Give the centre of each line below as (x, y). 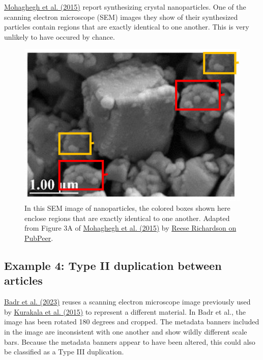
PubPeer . (39, 238)
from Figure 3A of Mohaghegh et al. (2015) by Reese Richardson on (130, 228)
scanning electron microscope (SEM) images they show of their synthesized (121, 17)
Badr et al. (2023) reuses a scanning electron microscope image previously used (127, 302)
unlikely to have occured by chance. (60, 36)
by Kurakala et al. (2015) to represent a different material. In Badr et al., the (125, 311)
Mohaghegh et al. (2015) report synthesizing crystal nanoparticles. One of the (125, 7)
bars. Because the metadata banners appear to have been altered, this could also (130, 341)
